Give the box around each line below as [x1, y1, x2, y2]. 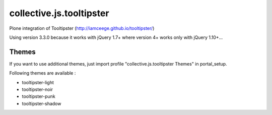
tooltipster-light [22, 79, 54, 85]
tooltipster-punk [22, 93, 55, 99]
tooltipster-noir [22, 86, 53, 93]
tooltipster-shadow [22, 100, 61, 106]
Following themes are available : [9, 70, 76, 76]
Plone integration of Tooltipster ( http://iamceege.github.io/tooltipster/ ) [9, 25, 155, 31]
